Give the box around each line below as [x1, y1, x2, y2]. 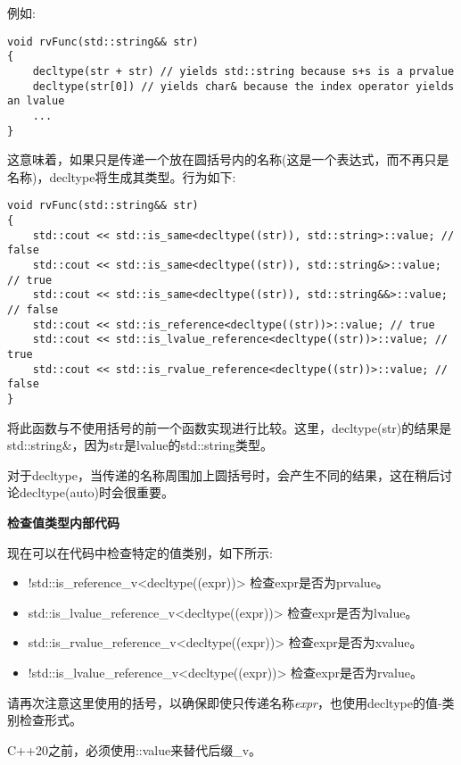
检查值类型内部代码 [7, 512, 119, 531]
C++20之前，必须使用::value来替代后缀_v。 [7, 740, 262, 759]
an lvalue [7, 95, 65, 108]
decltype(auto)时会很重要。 [19, 483, 175, 502]
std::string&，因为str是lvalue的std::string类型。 [7, 436, 274, 454]
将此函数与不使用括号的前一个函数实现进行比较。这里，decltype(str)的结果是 [7, 418, 452, 437]
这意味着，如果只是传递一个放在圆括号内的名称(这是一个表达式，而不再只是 [7, 150, 449, 169]
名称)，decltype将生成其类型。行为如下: [7, 167, 236, 186]
